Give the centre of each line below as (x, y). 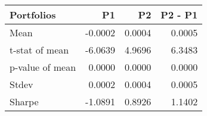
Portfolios (33, 15)
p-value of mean (43, 67)
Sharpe (24, 101)
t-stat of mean (39, 50)
